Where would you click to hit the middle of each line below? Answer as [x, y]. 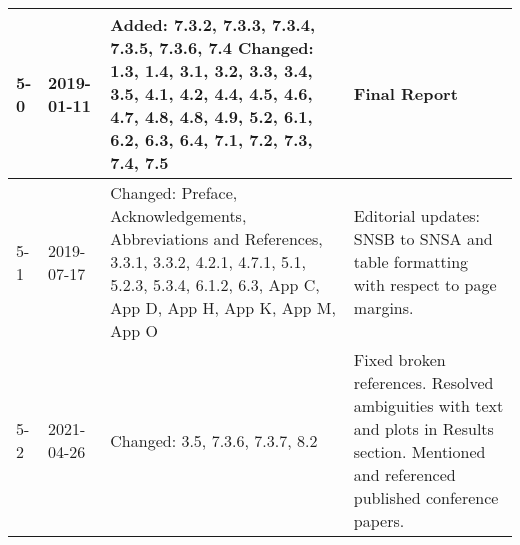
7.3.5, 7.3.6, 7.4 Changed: [212, 47]
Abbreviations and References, [216, 238]
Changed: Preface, [174, 192]
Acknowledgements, [178, 215]
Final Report [405, 93]
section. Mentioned [419, 451]
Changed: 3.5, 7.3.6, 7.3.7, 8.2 [214, 440]
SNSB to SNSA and [423, 238]
